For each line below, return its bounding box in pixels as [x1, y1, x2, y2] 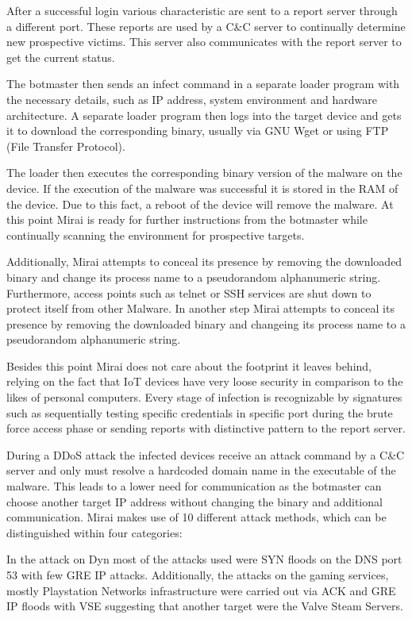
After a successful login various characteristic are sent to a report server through [6, 2, 398, 18]
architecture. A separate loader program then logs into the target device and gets [6, 106, 402, 123]
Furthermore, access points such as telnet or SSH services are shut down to [6, 284, 372, 301]
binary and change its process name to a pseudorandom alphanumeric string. [6, 268, 381, 285]
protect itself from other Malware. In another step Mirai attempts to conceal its [6, 300, 395, 317]
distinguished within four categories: [6, 524, 183, 540]
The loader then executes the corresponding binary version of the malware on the [6, 164, 402, 181]
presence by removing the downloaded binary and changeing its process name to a [6, 315, 406, 332]
